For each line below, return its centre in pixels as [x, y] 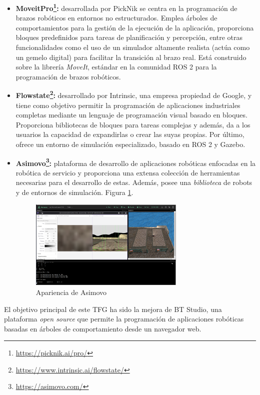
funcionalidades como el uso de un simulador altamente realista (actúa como [133, 47]
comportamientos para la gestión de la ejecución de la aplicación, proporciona [135, 27]
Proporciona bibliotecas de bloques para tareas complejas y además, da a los [133, 124]
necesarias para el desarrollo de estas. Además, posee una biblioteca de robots [134, 182]
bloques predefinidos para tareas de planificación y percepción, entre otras [129, 37]
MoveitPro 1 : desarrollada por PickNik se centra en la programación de [126, 7]
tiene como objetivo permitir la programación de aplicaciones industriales [128, 105]
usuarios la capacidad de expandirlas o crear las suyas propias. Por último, [130, 134]
